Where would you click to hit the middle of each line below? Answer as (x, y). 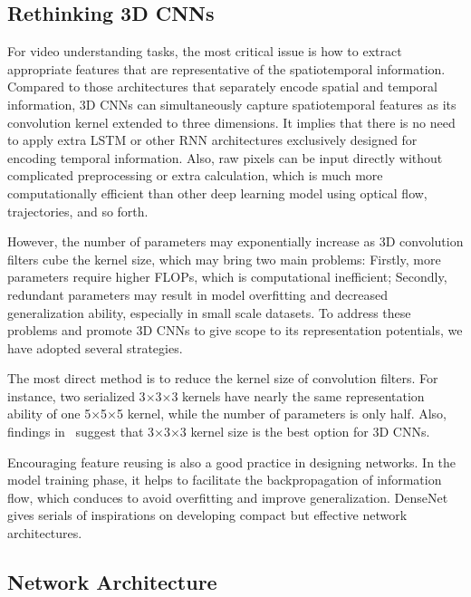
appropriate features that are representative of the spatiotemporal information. (226, 68)
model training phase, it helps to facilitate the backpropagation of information (225, 480)
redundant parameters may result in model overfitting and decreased (198, 294)
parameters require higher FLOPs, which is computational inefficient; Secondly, (227, 277)
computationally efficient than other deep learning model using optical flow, (217, 193)
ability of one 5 (49, 414)
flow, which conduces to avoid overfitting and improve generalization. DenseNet (228, 497)
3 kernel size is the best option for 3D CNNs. (305, 432)
